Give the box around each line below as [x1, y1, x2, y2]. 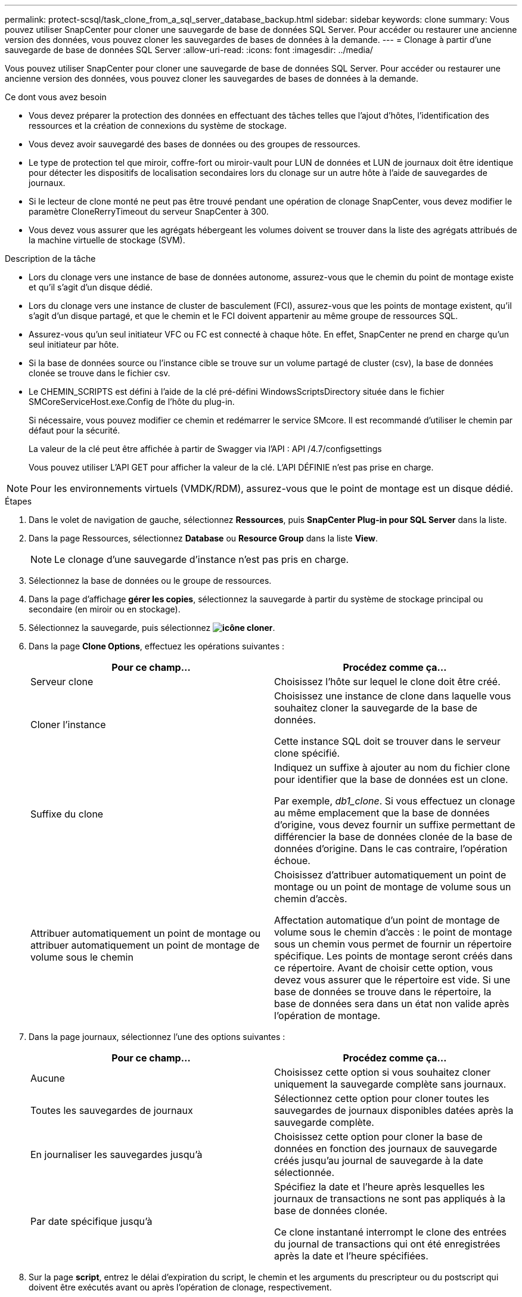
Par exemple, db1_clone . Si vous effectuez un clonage [274, 795, 515, 807]
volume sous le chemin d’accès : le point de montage [274, 926, 512, 938]
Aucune [30, 1072, 65, 1084]
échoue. [274, 855, 310, 866]
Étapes [5, 496, 32, 506]
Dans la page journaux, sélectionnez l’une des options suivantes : [29, 1032, 285, 1042]
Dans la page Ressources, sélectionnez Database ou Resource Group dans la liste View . [29, 533, 378, 543]
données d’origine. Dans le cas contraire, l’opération [274, 843, 508, 855]
